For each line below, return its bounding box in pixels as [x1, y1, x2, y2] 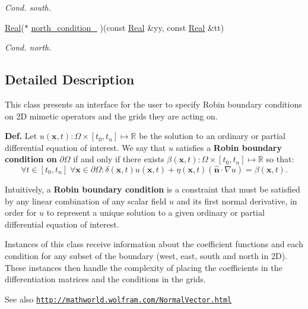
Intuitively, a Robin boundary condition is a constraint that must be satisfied [5, 182, 300, 195]
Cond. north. [5, 41, 52, 53]
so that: [266, 153, 294, 165]
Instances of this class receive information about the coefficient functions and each [5, 238, 303, 250]
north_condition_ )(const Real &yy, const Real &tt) [31, 21, 224, 33]
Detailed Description [5, 70, 135, 89]
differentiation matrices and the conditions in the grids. [5, 273, 206, 285]
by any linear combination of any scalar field [5, 194, 167, 207]
